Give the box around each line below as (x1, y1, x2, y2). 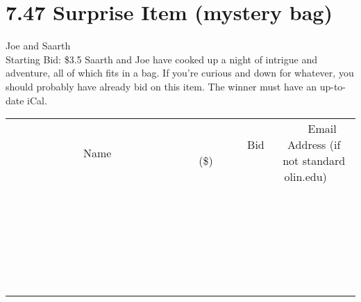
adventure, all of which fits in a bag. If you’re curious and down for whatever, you (6, 65, 354, 80)
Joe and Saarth (6, 38, 71, 53)
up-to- (319, 79, 346, 93)
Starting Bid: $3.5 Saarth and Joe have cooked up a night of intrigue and (6, 51, 317, 66)
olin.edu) (284, 168, 327, 185)
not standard (283, 152, 346, 169)
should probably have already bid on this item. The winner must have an (6, 79, 317, 93)
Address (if (287, 136, 341, 153)
